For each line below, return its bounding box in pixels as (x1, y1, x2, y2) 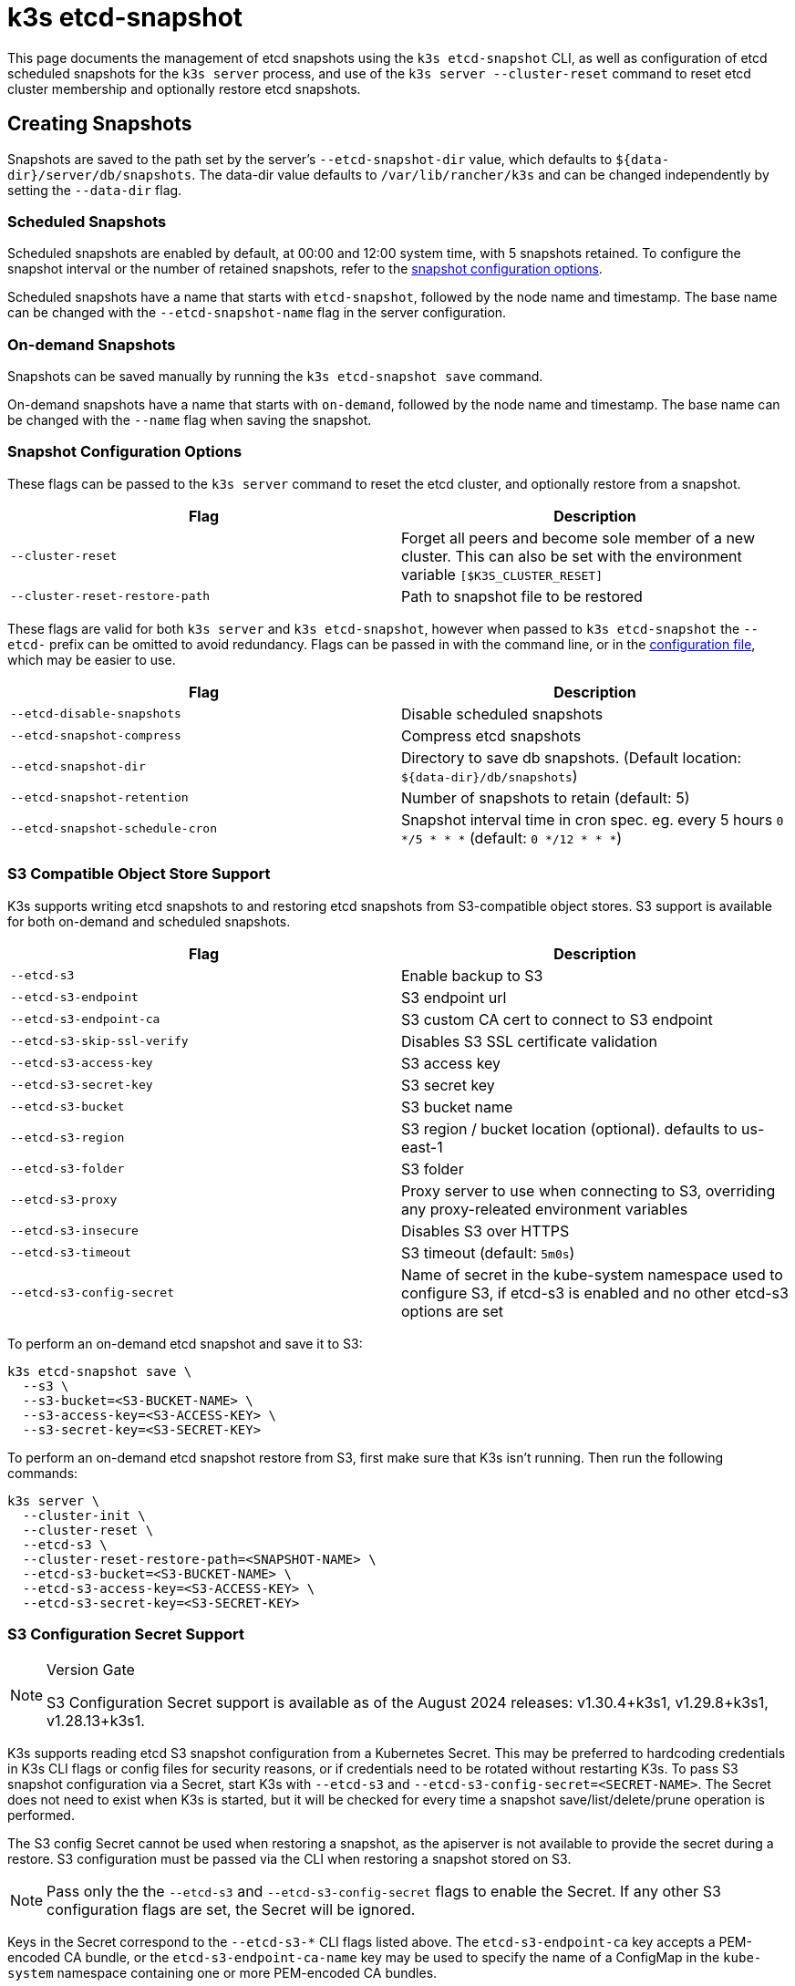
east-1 (401, 1137, 443, 1156)
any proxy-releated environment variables (401, 1199, 688, 1218)
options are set (401, 1301, 504, 1320)
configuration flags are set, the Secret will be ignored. (46, 1900, 416, 1919)
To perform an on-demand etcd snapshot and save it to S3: (7, 1335, 363, 1351)
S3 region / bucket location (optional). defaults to (401, 1119, 738, 1138)
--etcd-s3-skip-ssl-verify (10, 1034, 189, 1049)
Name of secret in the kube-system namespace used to (401, 1265, 783, 1284)
